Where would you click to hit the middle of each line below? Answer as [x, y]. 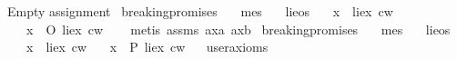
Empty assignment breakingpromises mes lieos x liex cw [200, 11]
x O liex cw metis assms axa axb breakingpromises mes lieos [238, 29]
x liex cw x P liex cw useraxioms [147, 47]
